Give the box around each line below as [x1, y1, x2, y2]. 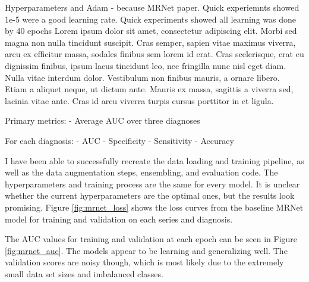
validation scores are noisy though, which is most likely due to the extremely [5, 256, 284, 268]
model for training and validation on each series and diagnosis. [5, 212, 233, 225]
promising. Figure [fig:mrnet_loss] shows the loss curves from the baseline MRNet [5, 200, 304, 213]
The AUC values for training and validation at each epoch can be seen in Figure [5, 233, 298, 245]
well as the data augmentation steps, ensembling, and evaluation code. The [5, 166, 278, 178]
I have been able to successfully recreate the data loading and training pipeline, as [5, 154, 304, 167]
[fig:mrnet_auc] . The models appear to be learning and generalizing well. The [5, 244, 288, 256]
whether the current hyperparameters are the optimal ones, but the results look [5, 189, 295, 202]
